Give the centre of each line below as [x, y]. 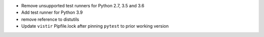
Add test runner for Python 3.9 [52, 13]
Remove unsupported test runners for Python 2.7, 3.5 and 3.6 [83, 6]
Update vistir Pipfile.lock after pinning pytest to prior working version [95, 26]
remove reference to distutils [50, 19]
